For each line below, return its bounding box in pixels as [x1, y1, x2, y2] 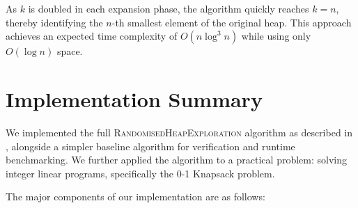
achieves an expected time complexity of [6, 29, 178, 43]
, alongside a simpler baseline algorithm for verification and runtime [6, 138, 295, 153]
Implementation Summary [6, 84, 263, 113]
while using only [241, 29, 311, 43]
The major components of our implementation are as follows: [6, 189, 265, 204]
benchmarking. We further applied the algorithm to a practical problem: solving [6, 152, 347, 167]
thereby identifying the [6, 15, 103, 29]
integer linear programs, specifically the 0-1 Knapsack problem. [6, 166, 275, 180]
